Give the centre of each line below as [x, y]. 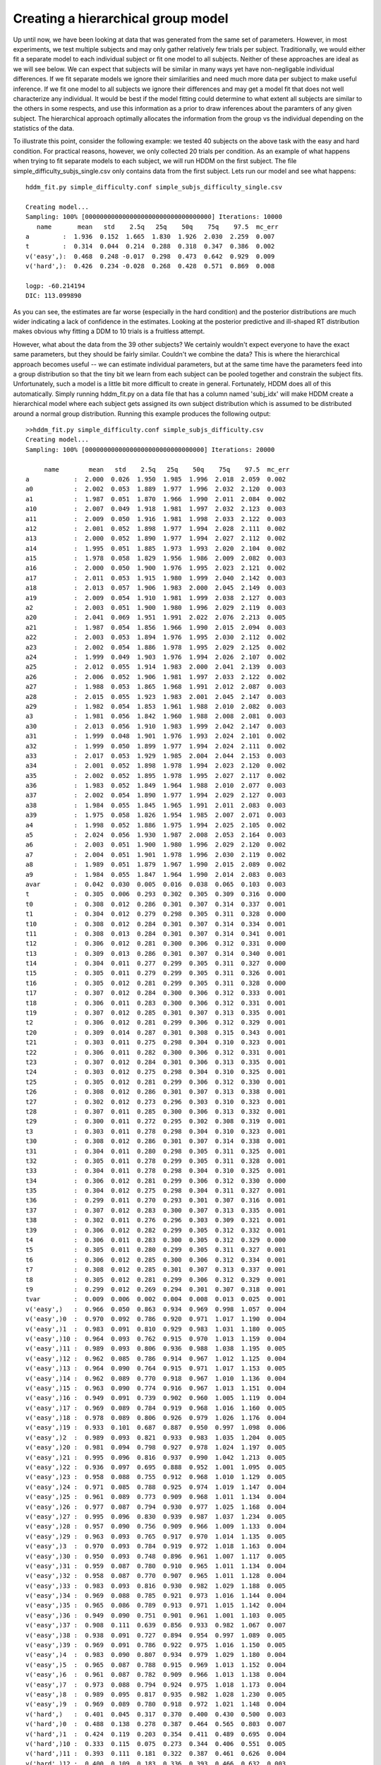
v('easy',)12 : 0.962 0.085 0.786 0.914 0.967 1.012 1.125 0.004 [156, 1358]
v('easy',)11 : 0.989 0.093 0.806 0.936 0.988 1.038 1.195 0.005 [156, 1349]
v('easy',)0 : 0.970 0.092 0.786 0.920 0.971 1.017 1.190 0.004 [156, 1319]
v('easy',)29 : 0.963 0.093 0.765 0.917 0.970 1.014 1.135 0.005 [156, 1536]
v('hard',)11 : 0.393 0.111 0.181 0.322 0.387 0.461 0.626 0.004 [156, 1754]
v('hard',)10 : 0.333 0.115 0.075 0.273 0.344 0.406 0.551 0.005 [156, 1743]
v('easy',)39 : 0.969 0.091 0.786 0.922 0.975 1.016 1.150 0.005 [156, 1645]
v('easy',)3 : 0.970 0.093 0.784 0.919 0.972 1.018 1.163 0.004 [156, 1546]
